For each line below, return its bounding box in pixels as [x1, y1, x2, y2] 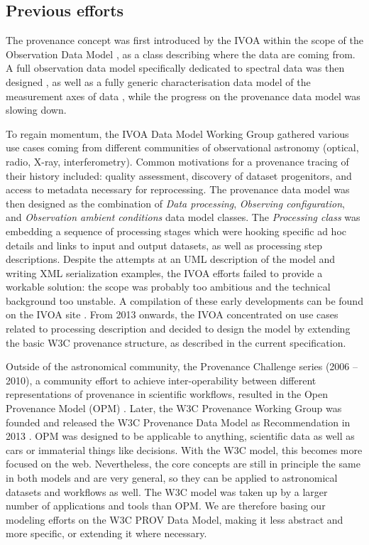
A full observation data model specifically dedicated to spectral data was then [6, 60, 345, 75]
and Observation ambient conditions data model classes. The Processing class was [6, 210, 360, 225]
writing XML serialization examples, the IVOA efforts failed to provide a [6, 265, 323, 280]
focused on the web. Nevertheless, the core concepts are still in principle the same [6, 456, 360, 471]
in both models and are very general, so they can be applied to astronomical [6, 470, 338, 485]
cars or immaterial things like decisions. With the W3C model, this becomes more [6, 442, 363, 457]
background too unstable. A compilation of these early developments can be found [6, 293, 363, 308]
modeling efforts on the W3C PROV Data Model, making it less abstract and [6, 512, 343, 527]
